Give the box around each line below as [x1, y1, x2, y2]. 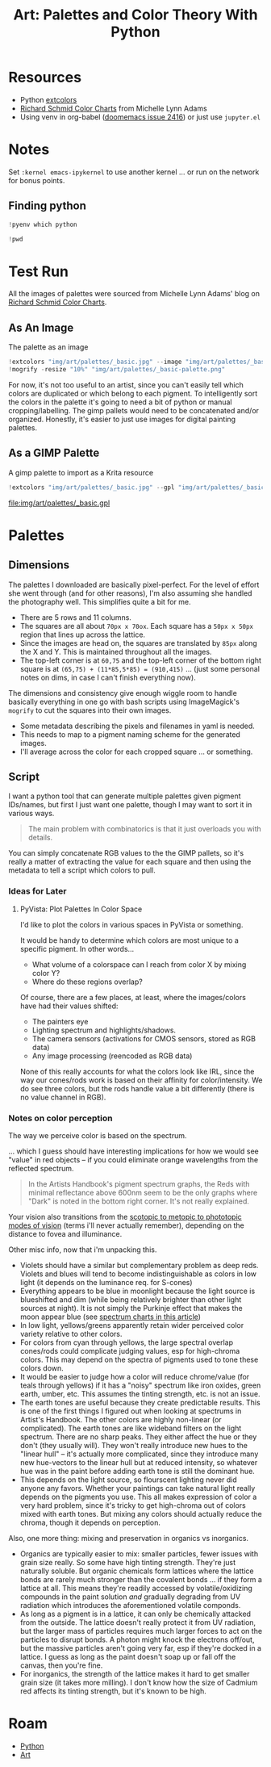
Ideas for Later [8, 886, 67, 897]
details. [27, 833, 53, 843]
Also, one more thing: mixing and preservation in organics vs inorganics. [8, 1534, 248, 1543]
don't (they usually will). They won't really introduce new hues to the [19, 1441, 248, 1451]
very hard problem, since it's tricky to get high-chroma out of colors [19, 1501, 246, 1510]
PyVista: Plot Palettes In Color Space [19, 904, 143, 914]
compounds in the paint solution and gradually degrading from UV [19, 1592, 240, 1602]
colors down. [19, 1363, 65, 1373]
